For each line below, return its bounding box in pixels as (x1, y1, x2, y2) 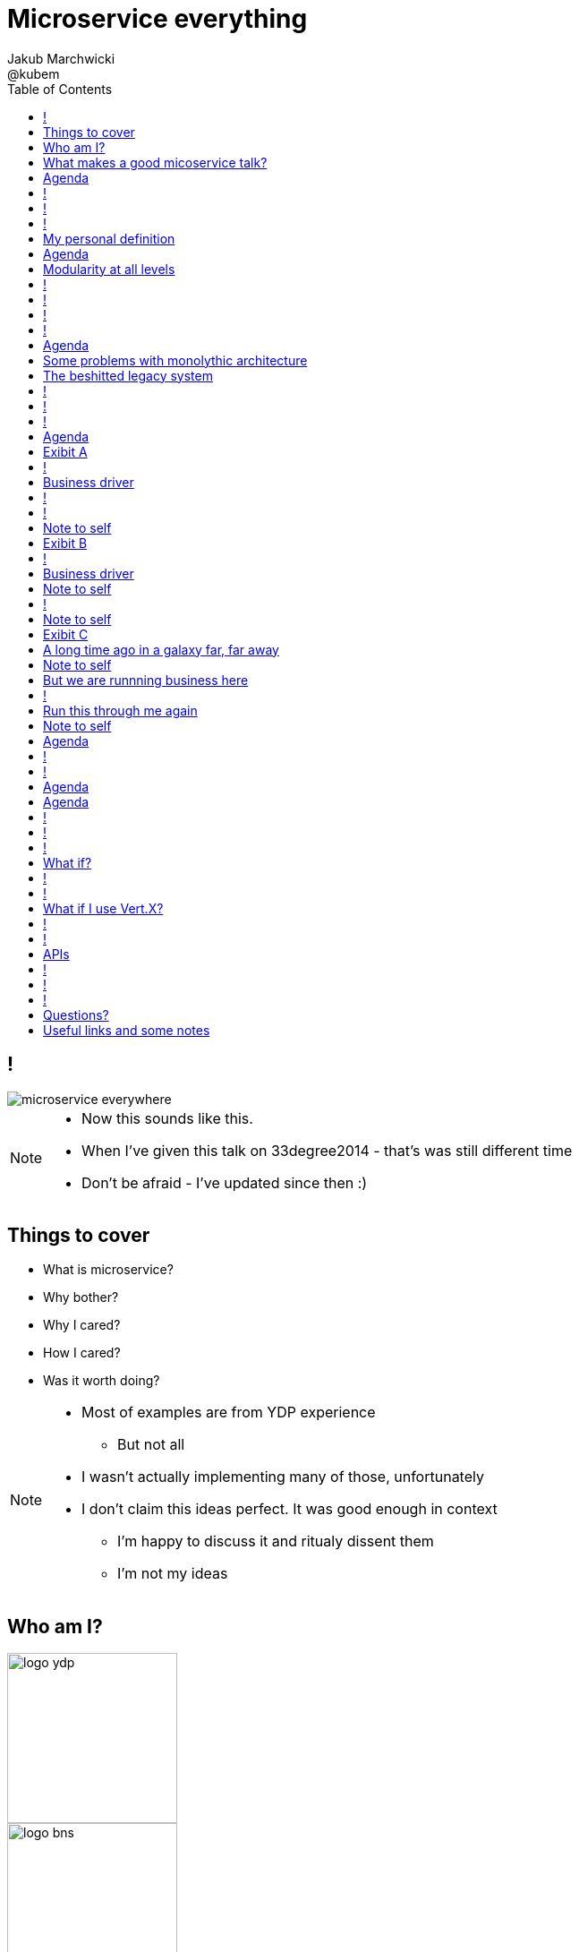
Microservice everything (7, 4, 308, 34)
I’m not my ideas (117, 1564, 228, 1583)
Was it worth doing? (43, 1373, 160, 1389)
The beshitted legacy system (43, 367, 213, 383)
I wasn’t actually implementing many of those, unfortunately (81, 1468, 484, 1486)
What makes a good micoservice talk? (43, 154, 268, 170)
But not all (117, 1435, 185, 1454)
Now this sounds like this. (81, 1109, 253, 1127)
